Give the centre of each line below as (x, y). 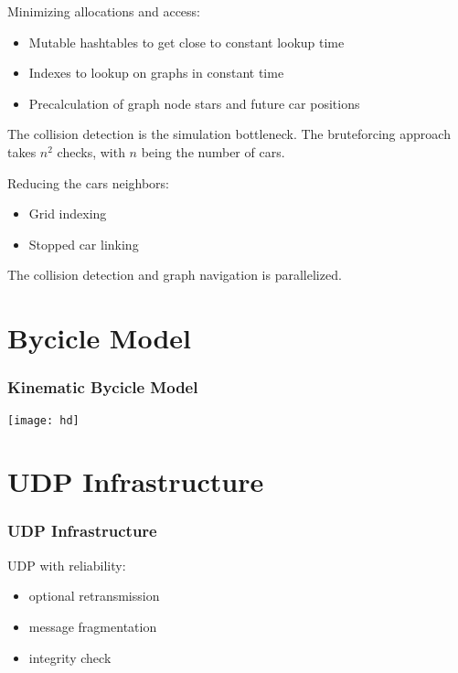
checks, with (91, 151)
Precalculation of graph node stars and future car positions (194, 103)
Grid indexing (68, 214)
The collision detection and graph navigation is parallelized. (175, 275)
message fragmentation (93, 626)
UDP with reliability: (67, 565)
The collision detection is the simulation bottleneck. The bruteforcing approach (229, 134)
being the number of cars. (213, 151)
